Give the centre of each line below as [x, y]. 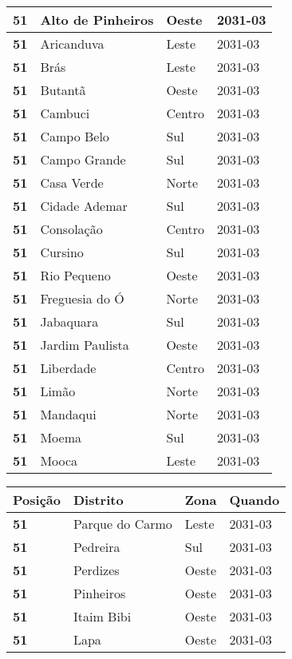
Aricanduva [72, 44]
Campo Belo [75, 136]
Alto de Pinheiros [97, 20]
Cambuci [65, 113]
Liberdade [68, 368]
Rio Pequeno [75, 275]
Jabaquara [69, 322]
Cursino [62, 252]
